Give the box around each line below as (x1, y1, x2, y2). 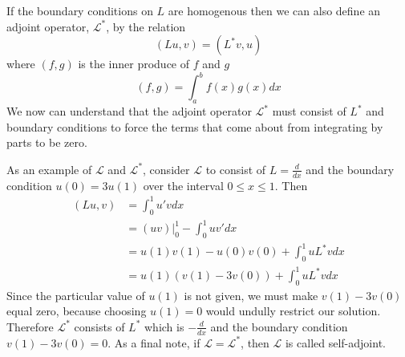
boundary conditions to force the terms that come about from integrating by (6, 118, 383, 135)
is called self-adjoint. (285, 334, 386, 351)
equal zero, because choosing (6, 302, 147, 319)
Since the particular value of (6, 286, 145, 303)
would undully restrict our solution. (205, 302, 381, 319)
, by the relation (106, 18, 186, 34)
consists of (74, 318, 125, 335)
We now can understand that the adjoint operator (6, 103, 252, 120)
